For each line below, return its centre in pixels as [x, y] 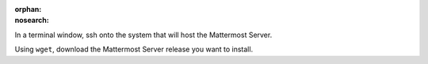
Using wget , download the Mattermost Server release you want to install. [134, 49]
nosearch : [32, 21]
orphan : [28, 9]
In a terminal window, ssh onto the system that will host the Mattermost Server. [143, 35]
